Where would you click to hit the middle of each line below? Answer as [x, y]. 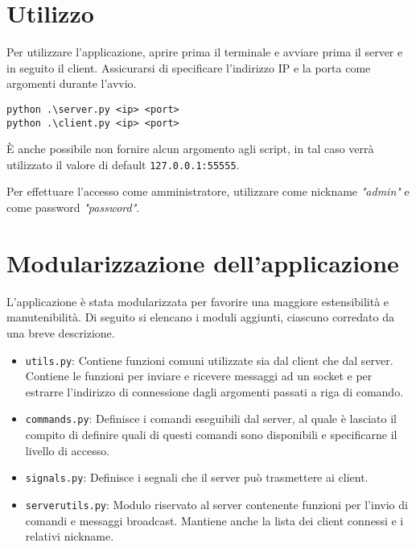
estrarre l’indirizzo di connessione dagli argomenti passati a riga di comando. [214, 391]
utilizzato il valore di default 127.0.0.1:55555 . [123, 164]
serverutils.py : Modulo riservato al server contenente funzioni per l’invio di [216, 504]
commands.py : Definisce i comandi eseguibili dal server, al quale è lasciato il [211, 419]
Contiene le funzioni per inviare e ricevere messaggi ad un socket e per [199, 376]
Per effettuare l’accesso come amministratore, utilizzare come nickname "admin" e [208, 191]
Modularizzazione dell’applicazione [203, 262]
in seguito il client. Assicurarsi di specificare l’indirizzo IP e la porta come [189, 67]
